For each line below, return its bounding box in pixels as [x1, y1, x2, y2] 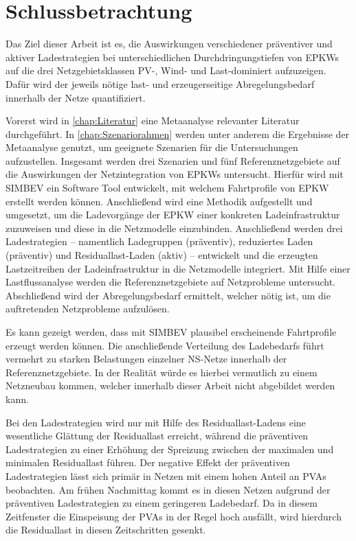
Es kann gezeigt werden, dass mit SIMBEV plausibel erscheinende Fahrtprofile [5, 325, 337, 338]
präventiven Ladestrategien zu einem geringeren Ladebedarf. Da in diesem [5, 496, 318, 510]
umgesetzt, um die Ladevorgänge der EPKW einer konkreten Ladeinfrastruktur [5, 207, 340, 222]
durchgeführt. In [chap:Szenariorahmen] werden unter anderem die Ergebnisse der [5, 126, 350, 141]
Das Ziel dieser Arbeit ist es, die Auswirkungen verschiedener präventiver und [5, 36, 333, 51]
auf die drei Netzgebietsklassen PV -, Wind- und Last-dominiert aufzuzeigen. [5, 63, 326, 78]
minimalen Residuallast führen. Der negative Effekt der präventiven [5, 455, 290, 470]
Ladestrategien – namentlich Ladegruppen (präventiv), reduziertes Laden [5, 234, 313, 249]
